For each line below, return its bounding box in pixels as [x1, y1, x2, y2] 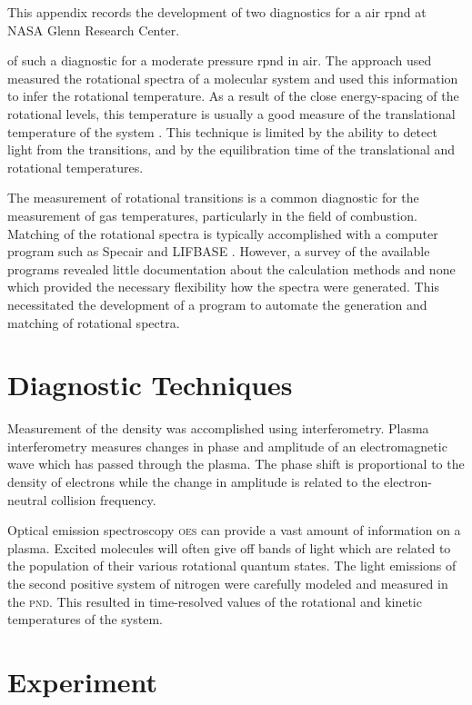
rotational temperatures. [7, 157, 144, 176]
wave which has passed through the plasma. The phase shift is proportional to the [7, 454, 465, 473]
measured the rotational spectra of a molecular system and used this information [7, 68, 458, 87]
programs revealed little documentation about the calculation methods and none [7, 259, 456, 278]
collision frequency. [51, 490, 156, 509]
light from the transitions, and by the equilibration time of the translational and [7, 140, 456, 159]
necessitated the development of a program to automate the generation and [7, 294, 427, 313]
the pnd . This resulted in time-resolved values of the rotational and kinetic [7, 591, 422, 611]
